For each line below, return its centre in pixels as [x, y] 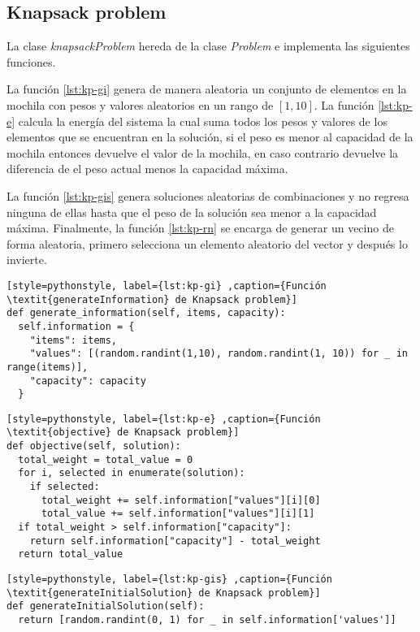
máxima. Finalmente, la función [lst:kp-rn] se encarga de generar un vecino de [200, 228]
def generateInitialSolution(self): [106, 606]
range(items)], [48, 367]
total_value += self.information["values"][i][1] [178, 514]
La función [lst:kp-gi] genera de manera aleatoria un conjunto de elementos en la [207, 89]
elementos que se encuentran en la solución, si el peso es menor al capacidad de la [210, 137]
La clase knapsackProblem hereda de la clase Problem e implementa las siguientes [208, 46]
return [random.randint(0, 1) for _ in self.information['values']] [207, 620]
